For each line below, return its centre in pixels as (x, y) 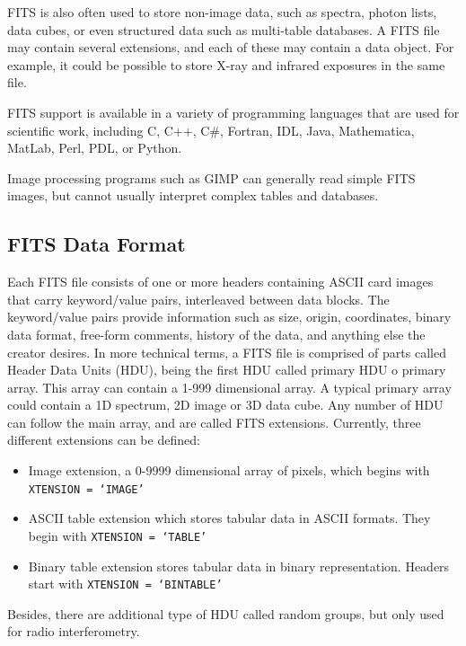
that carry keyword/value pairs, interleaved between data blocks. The (198, 299)
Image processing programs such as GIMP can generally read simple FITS (211, 177)
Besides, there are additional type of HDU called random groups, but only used (226, 613)
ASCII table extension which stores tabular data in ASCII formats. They (229, 518)
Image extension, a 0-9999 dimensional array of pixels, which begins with (229, 470)
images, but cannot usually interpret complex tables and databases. (193, 195)
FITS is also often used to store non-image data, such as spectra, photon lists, (222, 12)
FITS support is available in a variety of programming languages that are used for (233, 112)
